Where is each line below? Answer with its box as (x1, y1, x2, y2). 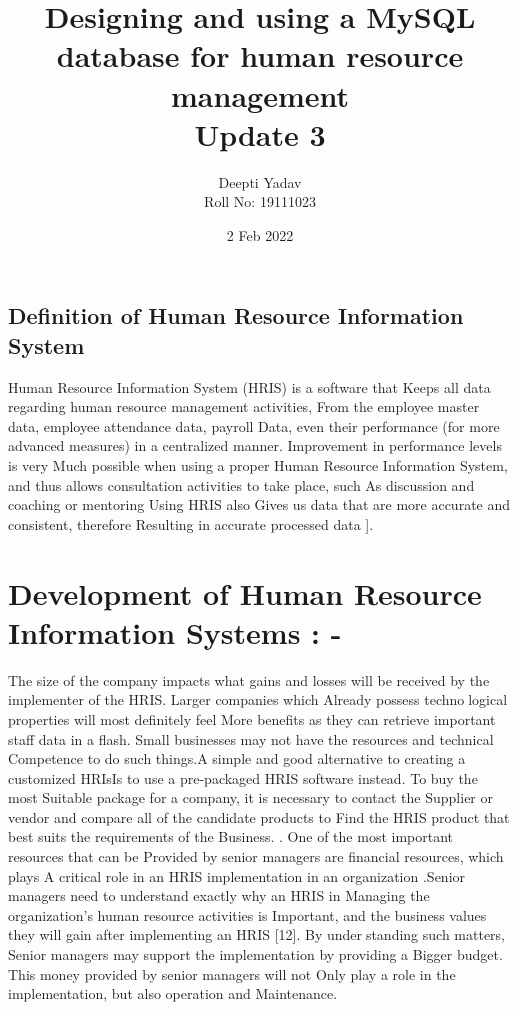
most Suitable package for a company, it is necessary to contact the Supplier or (8, 787, 494, 808)
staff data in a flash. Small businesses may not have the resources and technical (8, 728, 494, 749)
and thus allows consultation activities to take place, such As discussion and (8, 474, 475, 495)
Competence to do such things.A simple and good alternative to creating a (8, 748, 466, 769)
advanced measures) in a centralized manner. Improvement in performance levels (8, 435, 502, 456)
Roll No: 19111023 (204, 191, 316, 212)
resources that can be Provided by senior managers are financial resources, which (8, 846, 504, 867)
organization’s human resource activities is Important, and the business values (8, 904, 487, 925)
